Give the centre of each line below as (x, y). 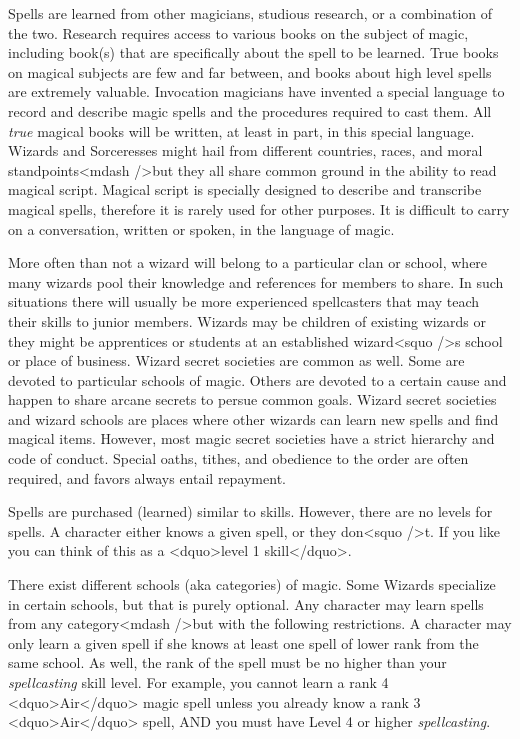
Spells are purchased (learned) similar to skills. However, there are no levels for (250, 511)
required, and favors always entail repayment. (147, 477)
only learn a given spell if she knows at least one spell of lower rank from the (243, 642)
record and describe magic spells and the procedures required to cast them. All (250, 110)
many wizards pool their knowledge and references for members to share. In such (256, 281)
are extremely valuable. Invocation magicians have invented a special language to (256, 91)
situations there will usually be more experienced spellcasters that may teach (244, 301)
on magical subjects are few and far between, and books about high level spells (250, 71)
